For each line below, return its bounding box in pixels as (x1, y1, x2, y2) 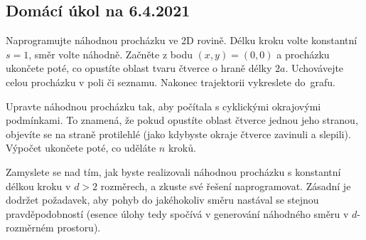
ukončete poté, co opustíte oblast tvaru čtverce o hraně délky (6, 61, 272, 75)
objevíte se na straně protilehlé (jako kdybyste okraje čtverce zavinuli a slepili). (6, 126, 351, 141)
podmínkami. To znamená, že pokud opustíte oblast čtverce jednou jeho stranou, (6, 113, 358, 127)
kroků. (168, 140, 196, 155)
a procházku (276, 46, 330, 61)
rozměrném (6, 220, 54, 235)
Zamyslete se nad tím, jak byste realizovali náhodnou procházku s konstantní (6, 164, 341, 179)
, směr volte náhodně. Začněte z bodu (28, 46, 193, 61)
